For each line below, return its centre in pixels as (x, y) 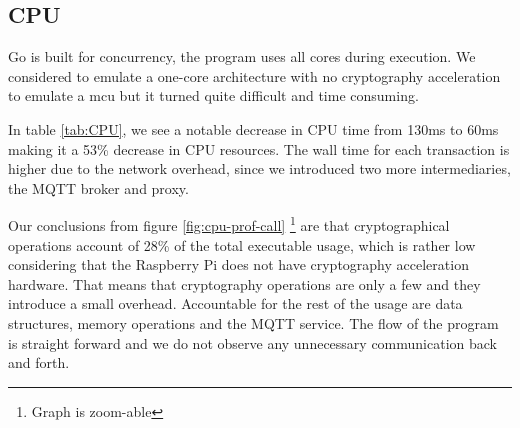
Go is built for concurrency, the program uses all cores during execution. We (242, 56)
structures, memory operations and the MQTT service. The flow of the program (253, 322)
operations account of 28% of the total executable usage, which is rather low (242, 244)
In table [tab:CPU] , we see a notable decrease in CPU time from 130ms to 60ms (253, 128)
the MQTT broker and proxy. (98, 187)
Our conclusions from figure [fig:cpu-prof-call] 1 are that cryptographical (229, 224)
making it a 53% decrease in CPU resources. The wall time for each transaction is (259, 148)
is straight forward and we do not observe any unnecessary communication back (253, 342)
